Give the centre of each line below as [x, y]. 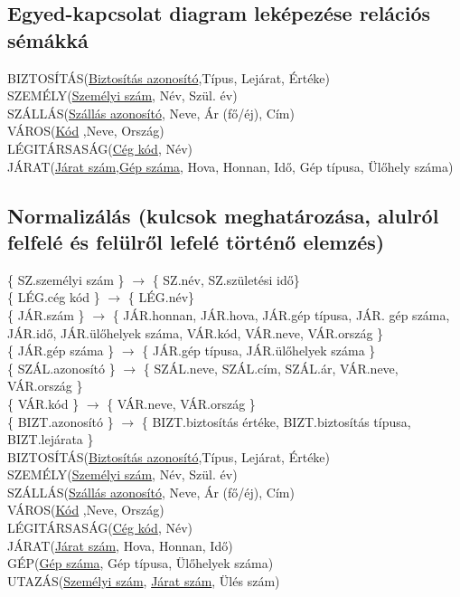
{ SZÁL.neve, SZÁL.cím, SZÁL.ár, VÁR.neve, [271, 368]
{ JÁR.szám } [46, 314]
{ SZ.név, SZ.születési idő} [226, 279]
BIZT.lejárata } [51, 439]
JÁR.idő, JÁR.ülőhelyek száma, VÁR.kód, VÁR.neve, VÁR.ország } [196, 332]
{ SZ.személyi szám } [66, 279]
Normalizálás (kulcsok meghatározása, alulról [223, 215]
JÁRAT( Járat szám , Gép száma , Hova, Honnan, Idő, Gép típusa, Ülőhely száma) [230, 166]
